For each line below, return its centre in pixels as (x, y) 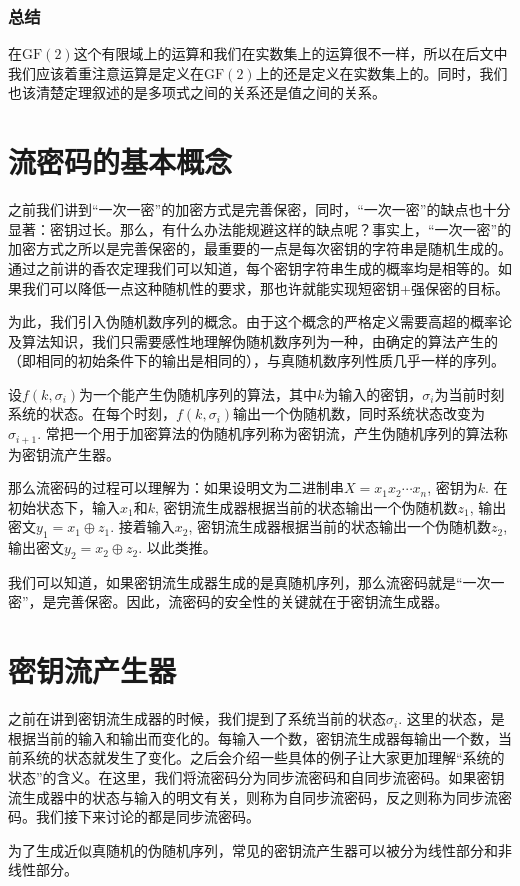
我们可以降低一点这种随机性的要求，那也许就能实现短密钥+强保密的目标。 (265, 287)
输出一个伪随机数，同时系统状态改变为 (359, 413)
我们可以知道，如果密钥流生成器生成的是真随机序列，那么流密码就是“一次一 (256, 581)
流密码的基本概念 (120, 161)
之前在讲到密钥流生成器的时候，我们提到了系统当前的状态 (197, 718)
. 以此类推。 (177, 547)
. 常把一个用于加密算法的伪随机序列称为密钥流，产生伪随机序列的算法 (265, 433)
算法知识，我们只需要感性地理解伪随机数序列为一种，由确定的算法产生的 (259, 340)
